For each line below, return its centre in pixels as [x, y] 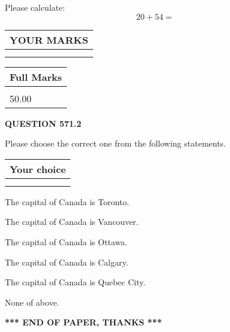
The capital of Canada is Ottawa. [66, 241]
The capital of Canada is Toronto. [67, 201]
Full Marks [36, 77]
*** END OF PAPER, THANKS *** [83, 322]
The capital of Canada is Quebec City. [75, 282]
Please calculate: [35, 7]
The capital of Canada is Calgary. [67, 262]
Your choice [38, 169]
